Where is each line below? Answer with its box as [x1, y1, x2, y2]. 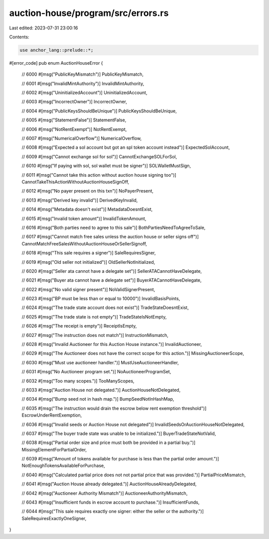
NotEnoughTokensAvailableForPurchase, [21, 463, 106, 469]
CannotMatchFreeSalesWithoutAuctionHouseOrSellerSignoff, [21, 240, 147, 246]
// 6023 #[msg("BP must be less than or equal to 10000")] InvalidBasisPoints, [21, 296, 180, 302]
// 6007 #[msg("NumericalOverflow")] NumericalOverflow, [21, 135, 142, 141]
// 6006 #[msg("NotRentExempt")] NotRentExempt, [21, 126, 127, 132]
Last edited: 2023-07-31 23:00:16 [9, 25, 78, 31]
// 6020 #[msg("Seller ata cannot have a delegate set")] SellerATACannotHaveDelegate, [21, 268, 202, 274]
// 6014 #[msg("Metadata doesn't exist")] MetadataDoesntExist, [21, 207, 153, 213]
